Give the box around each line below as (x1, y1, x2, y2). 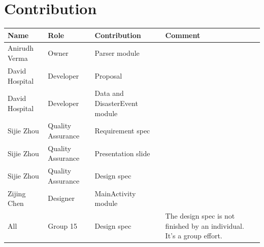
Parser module (94, 48, 140, 58)
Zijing (8, 188, 26, 198)
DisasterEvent (94, 97, 138, 108)
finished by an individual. (165, 220, 244, 231)
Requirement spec (94, 125, 150, 136)
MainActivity (94, 188, 136, 198)
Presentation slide (94, 148, 150, 158)
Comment (165, 29, 201, 40)
